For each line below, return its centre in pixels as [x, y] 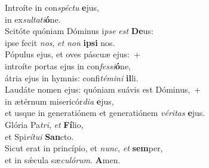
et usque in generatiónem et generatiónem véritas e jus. [105, 113]
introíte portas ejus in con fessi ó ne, [68, 65]
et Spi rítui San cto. [39, 136]
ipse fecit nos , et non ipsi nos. [60, 42]
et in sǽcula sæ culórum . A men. [63, 159]
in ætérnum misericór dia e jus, [59, 101]
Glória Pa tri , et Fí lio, [44, 124]
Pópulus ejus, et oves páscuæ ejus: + [73, 54]
